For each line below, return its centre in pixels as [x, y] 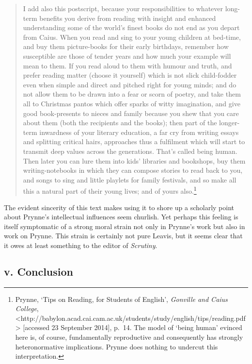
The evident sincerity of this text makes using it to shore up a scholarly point [119, 207]
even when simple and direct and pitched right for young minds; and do [130, 84]
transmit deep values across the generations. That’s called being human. [130, 151]
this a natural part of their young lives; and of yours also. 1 [110, 190]
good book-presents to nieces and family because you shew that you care [131, 113]
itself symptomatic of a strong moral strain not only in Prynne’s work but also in [125, 226]
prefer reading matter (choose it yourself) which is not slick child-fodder [130, 75]
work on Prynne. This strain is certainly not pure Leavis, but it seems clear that [123, 236]
